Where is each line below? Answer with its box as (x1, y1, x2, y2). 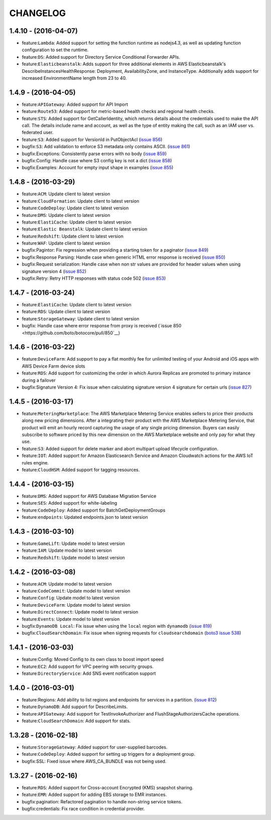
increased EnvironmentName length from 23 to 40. (22, 75, 127, 81)
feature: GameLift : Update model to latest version (22, 540, 125, 546)
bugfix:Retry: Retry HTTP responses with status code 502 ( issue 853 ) (22, 275, 166, 281)
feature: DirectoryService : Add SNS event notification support (22, 670, 156, 676)
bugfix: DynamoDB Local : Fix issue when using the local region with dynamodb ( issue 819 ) (22, 623, 212, 629)
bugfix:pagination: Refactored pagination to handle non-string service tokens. (22, 798, 183, 804)
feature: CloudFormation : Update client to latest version (22, 198, 140, 204)
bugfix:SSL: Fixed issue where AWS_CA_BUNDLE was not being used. (22, 758, 167, 764)
